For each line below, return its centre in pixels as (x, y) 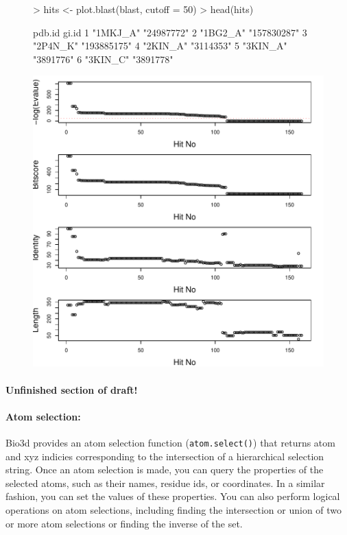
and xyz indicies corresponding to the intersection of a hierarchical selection (165, 456)
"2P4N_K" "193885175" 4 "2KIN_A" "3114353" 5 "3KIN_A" (160, 46)
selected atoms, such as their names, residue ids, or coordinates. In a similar (165, 483)
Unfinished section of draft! (72, 389)
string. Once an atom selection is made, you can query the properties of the (165, 469)
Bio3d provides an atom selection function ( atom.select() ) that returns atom (170, 442)
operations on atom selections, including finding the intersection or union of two (174, 509)
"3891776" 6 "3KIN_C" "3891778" (103, 59)
